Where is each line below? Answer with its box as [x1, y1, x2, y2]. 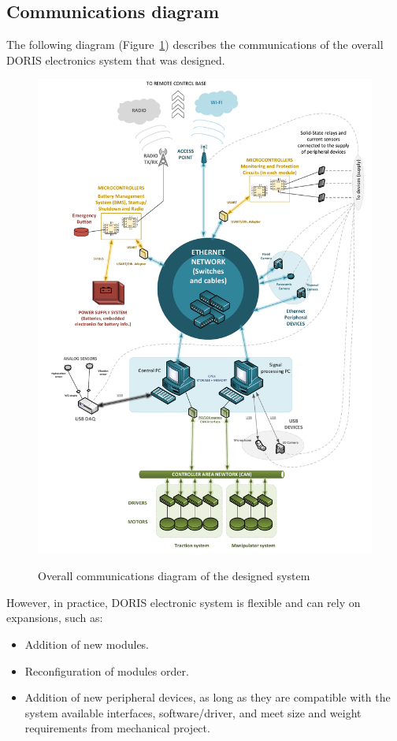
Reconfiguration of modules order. [24, 662, 189, 679]
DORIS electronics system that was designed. [6, 51, 225, 68]
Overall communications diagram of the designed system [38, 568, 310, 584]
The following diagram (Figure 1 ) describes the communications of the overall [6, 36, 384, 53]
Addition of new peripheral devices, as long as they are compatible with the [24, 689, 391, 706]
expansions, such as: [6, 609, 103, 626]
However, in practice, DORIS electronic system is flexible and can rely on [6, 594, 361, 610]
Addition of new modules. [24, 635, 150, 652]
